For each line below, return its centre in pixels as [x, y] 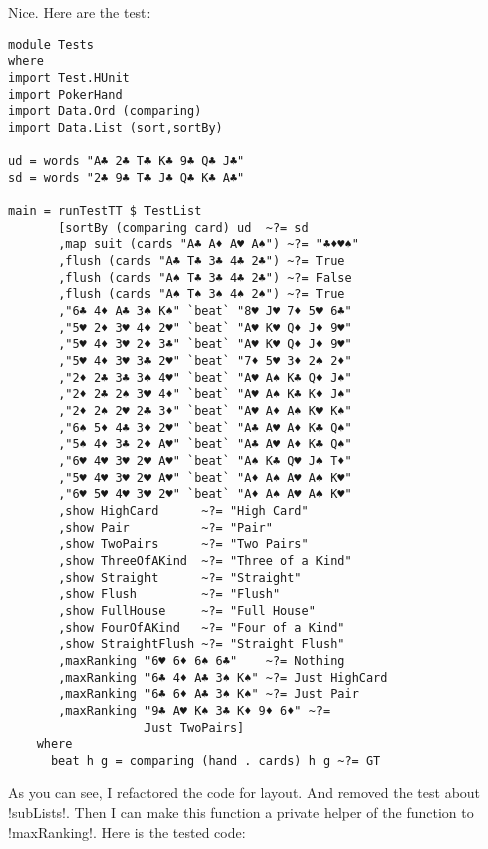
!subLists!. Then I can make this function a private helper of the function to [241, 812]
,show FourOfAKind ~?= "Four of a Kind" [201, 627]
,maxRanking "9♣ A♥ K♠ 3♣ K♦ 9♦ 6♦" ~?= [194, 710]
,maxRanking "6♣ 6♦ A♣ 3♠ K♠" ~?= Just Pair [208, 694]
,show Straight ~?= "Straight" [180, 577]
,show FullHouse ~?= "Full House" [187, 610]
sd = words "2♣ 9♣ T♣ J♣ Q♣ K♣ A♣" [126, 177]
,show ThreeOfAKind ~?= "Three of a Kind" [205, 560]
